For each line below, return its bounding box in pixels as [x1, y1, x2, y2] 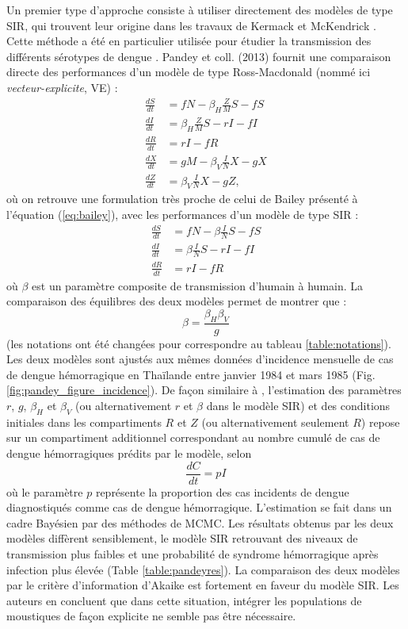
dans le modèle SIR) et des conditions [206, 397, 391, 414]
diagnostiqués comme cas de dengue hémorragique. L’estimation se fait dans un [6, 499, 392, 516]
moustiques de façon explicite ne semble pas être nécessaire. [6, 608, 296, 624]
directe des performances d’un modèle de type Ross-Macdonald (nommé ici [6, 63, 371, 80]
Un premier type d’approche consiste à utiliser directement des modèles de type [6, 2, 393, 17]
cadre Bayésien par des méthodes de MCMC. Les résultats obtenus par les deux [6, 514, 394, 531]
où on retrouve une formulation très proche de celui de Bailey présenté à [6, 190, 358, 207]
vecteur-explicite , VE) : [6, 79, 118, 95]
